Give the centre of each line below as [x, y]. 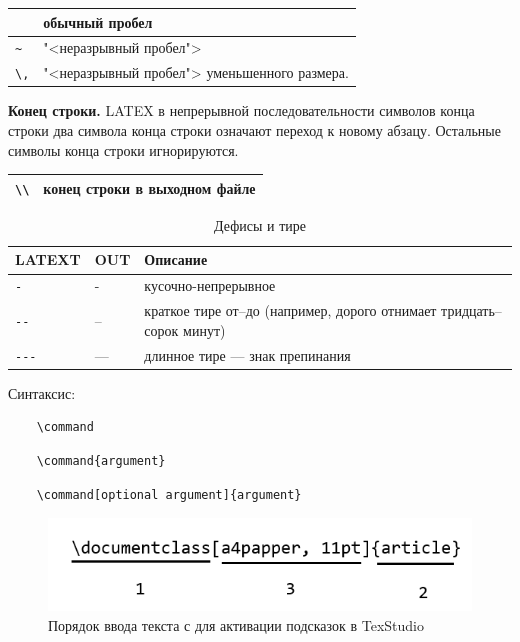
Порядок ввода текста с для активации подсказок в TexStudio [236, 625]
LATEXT [48, 259]
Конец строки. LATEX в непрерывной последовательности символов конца [241, 110]
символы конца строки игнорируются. [123, 149]
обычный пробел [98, 21]
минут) [204, 329]
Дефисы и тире [260, 224]
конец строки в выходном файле [149, 187]
